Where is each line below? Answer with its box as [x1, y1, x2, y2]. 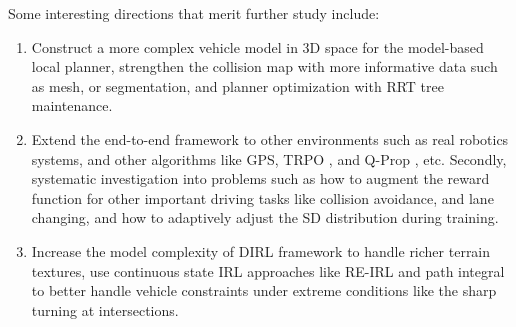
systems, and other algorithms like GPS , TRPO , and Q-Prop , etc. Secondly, [31, 148, 507, 169]
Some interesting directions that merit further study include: [8, 3, 380, 23]
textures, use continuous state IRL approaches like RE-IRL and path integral [31, 260, 505, 281]
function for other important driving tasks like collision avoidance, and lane [31, 187, 494, 208]
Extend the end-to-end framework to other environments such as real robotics [31, 128, 509, 149]
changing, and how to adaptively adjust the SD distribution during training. [31, 207, 499, 228]
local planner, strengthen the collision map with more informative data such [31, 56, 498, 77]
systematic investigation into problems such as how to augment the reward [31, 168, 490, 189]
